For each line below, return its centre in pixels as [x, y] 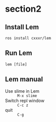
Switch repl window [25, 101]
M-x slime [27, 96]
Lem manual [24, 79]
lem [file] [16, 64]
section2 [23, 9]
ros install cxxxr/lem [28, 38]
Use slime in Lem [22, 91]
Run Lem [19, 53]
